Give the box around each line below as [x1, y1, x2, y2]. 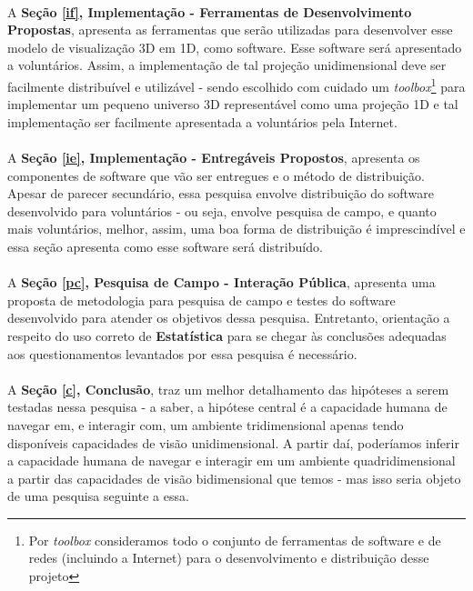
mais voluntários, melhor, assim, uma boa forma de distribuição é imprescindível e [7, 219, 466, 238]
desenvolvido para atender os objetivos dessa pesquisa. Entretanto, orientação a [7, 308, 450, 327]
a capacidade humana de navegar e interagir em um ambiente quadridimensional [7, 451, 456, 470]
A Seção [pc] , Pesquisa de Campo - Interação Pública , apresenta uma [7, 273, 436, 292]
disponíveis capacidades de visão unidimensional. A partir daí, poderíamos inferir [7, 433, 459, 452]
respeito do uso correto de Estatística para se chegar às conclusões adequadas [7, 326, 447, 345]
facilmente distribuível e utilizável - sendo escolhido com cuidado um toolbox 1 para [7, 74, 466, 95]
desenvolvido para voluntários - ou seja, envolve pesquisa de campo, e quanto [7, 201, 437, 220]
